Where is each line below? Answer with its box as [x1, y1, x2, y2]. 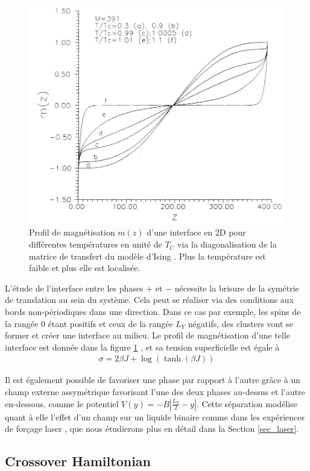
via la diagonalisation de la [177, 238, 277, 251]
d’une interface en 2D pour [147, 226, 246, 239]
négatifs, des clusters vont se [188, 317, 293, 329]
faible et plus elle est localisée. [29, 261, 141, 274]
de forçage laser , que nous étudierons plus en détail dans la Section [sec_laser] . [5, 422, 299, 435]
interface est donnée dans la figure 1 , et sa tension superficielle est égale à [5, 340, 280, 353]
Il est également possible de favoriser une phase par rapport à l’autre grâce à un [5, 373, 300, 386]
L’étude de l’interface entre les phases [5, 281, 144, 294]
